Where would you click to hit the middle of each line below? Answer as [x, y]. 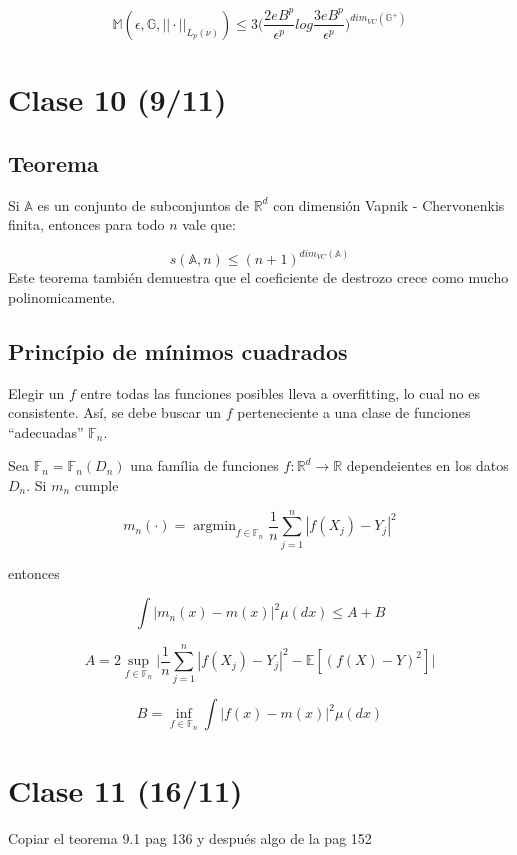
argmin [214, 526]
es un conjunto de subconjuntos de [143, 204]
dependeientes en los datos [427, 465]
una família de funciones [204, 465]
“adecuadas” [46, 431]
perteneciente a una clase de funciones [354, 412]
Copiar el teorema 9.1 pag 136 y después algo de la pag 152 [190, 837]
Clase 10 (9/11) [117, 99]
